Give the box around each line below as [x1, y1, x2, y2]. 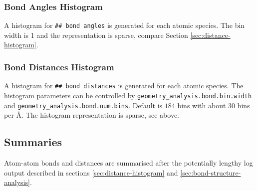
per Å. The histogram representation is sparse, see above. [4, 110, 180, 120]
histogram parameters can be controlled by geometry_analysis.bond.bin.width [4, 90, 252, 100]
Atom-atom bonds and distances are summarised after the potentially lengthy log [4, 158, 253, 168]
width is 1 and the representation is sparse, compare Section [4, 29, 188, 40]
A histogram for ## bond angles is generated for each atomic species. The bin [4, 20, 245, 30]
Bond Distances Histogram [4, 60, 114, 73]
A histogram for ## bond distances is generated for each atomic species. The [4, 80, 244, 91]
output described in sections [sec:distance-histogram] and [4, 167, 178, 178]
